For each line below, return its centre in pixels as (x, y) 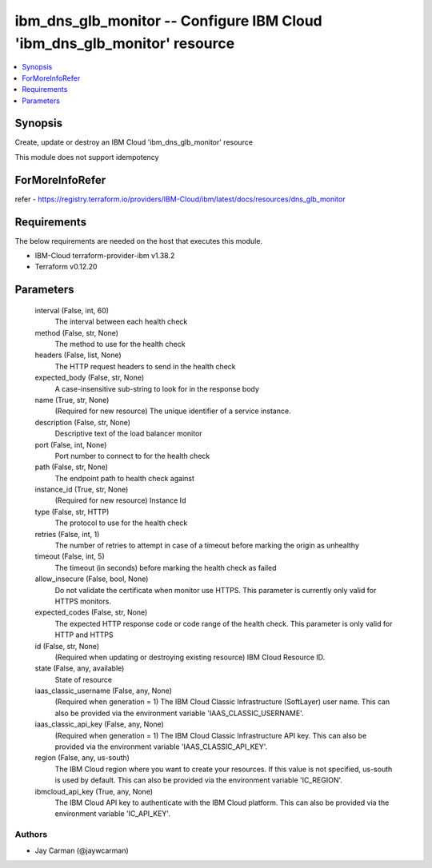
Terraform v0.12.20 (66, 267)
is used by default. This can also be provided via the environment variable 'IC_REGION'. (199, 780)
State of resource (84, 679)
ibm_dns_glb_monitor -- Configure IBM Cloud (169, 21)
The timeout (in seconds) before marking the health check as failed (166, 567)
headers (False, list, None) (78, 355)
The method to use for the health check (120, 344)
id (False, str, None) (67, 646)
